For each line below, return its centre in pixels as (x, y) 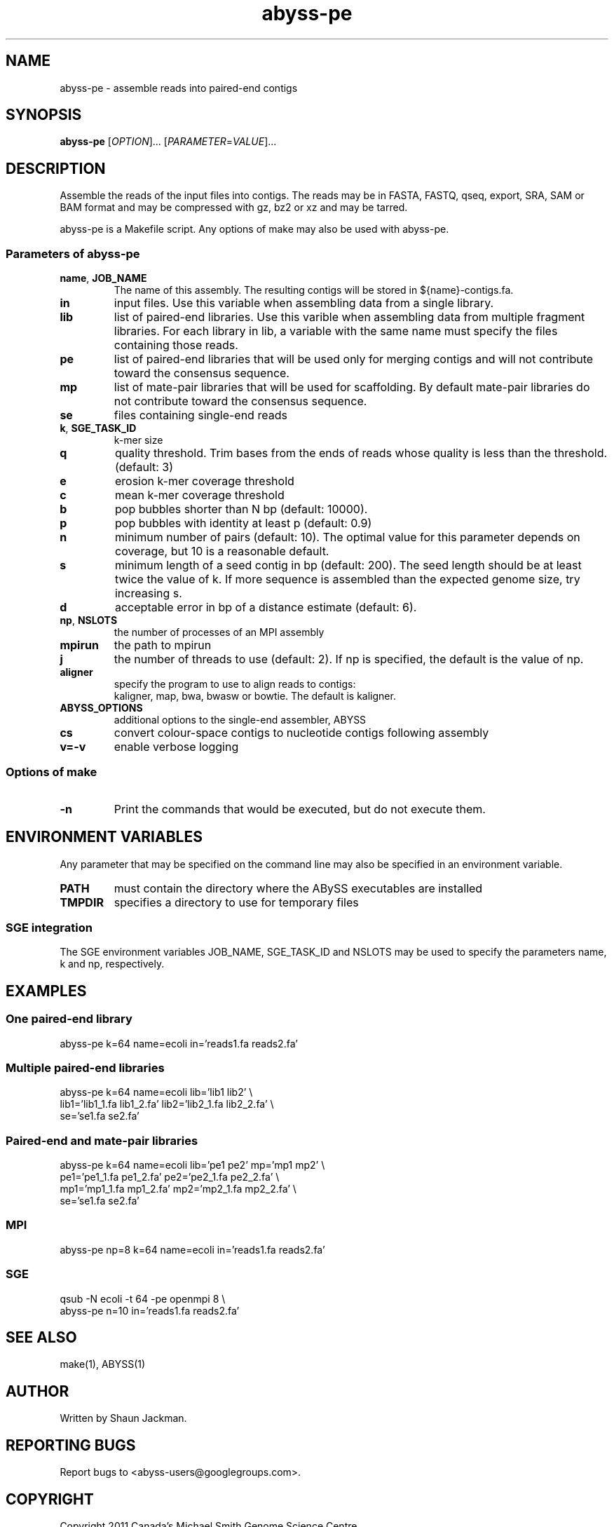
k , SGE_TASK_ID (98, 428)
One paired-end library (69, 1019)
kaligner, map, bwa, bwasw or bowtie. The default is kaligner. (255, 696)
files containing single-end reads (200, 415)
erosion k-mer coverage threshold (204, 481)
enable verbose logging (176, 747)
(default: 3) (144, 467)
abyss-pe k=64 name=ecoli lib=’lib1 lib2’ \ (156, 1092)
